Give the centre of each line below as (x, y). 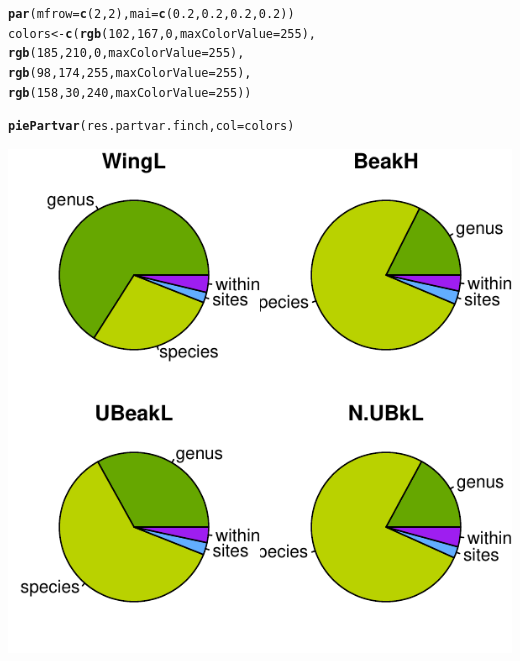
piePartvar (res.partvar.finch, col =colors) (151, 126)
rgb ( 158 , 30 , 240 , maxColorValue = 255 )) (130, 92)
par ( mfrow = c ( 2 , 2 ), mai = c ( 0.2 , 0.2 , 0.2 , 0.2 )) (151, 14)
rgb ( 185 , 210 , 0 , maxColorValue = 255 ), (126, 53)
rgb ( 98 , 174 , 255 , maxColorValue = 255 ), (130, 72)
